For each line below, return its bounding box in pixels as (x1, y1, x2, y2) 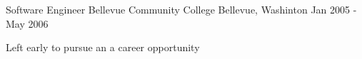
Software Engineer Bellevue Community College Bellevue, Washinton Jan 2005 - (6, 2, 357, 16)
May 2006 (6, 16, 49, 31)
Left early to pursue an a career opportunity (6, 40, 200, 55)
